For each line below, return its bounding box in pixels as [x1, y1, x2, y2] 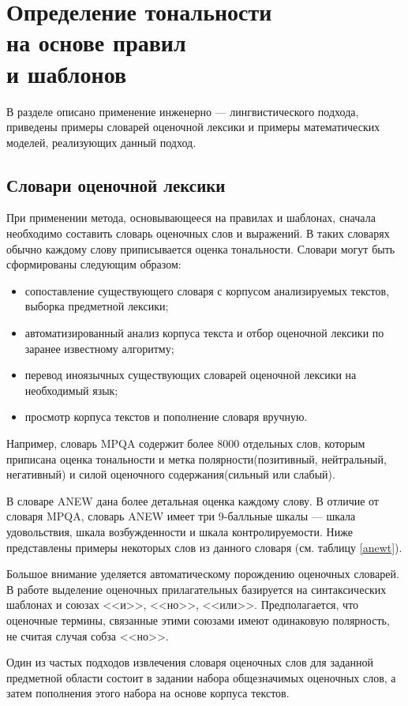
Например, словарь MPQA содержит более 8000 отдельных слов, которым [6, 435, 365, 452]
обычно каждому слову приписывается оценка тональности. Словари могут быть [6, 240, 395, 257]
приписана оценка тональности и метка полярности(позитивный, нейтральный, [6, 450, 387, 467]
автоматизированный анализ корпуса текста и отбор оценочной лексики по [24, 325, 384, 341]
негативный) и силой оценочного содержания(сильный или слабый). [6, 466, 335, 483]
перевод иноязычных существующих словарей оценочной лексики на [24, 366, 357, 383]
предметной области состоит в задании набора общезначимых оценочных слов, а [6, 669, 396, 685]
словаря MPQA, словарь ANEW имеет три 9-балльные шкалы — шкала [6, 508, 356, 524]
